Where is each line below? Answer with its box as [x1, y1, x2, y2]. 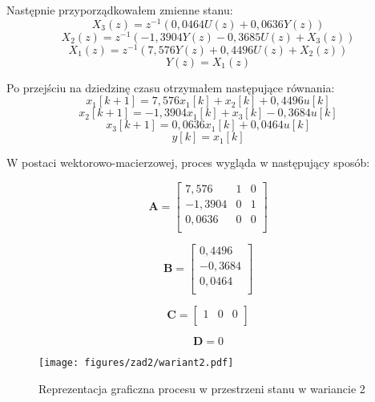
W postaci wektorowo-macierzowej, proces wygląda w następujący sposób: [6, 154, 370, 171]
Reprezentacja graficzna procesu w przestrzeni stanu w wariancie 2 [38, 380, 365, 396]
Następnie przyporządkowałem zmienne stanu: [6, 2, 233, 18]
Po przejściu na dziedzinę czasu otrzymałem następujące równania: [6, 79, 335, 95]
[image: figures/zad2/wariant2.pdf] [38, 357, 234, 369]
